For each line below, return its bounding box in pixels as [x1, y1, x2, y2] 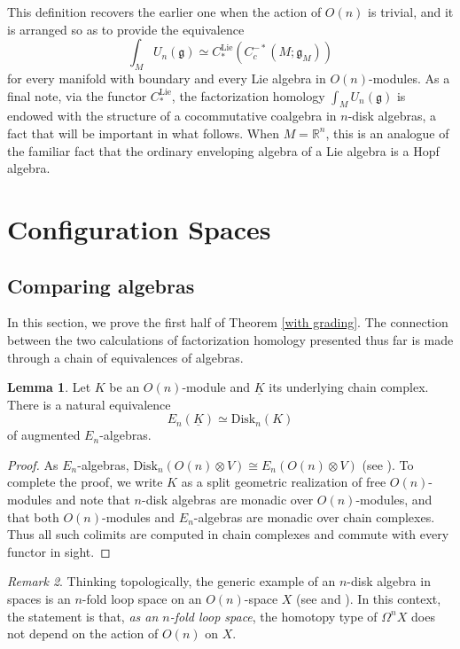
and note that [55, 490, 130, 509]
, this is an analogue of [325, 123, 449, 142]
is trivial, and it [368, 3, 454, 20]
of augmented [7, 426, 81, 444]
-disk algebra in [347, 572, 431, 590]
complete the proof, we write [7, 473, 163, 491]
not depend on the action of [7, 624, 159, 643]
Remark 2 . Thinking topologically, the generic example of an [7, 572, 336, 590]
